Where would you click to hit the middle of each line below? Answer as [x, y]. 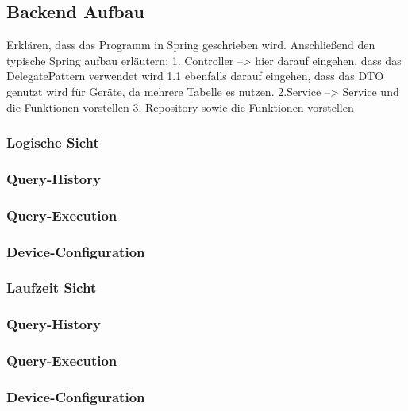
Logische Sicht [53, 142]
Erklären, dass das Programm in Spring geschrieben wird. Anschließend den [191, 45]
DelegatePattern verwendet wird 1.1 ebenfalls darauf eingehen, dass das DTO [195, 76]
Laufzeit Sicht [52, 288]
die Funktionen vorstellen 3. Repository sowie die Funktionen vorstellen [180, 107]
